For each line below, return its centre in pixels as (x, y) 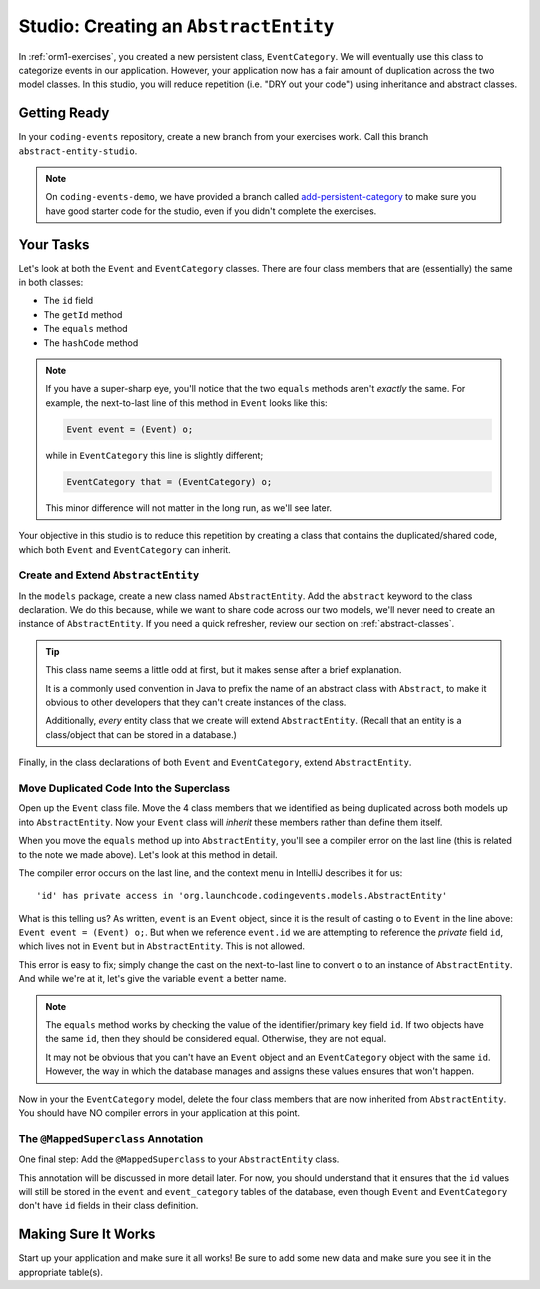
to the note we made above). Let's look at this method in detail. (148, 854)
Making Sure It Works (87, 1234)
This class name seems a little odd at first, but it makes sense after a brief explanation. (223, 670)
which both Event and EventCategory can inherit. (125, 549)
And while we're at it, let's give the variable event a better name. (152, 979)
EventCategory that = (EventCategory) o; (169, 481)
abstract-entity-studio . (78, 151)
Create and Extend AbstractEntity (109, 575)
